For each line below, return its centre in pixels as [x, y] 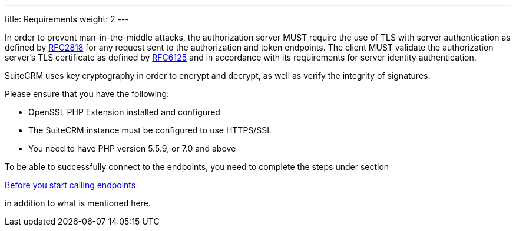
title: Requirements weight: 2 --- [67, 19]
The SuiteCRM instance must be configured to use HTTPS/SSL [150, 130]
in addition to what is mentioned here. [78, 203]
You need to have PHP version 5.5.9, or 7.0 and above [132, 148]
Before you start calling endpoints [70, 185]
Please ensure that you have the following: [87, 94]
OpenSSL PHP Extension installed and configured [124, 112]
